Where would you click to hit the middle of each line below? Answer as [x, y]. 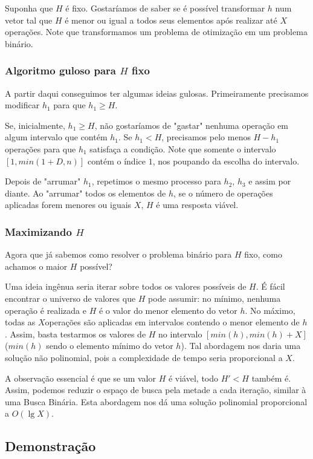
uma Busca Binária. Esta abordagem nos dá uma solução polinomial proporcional [156, 401]
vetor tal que [29, 20]
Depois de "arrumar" [43, 181]
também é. [271, 378]
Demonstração [50, 446]
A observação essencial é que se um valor [80, 378]
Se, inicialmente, [35, 125]
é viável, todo [193, 378]
